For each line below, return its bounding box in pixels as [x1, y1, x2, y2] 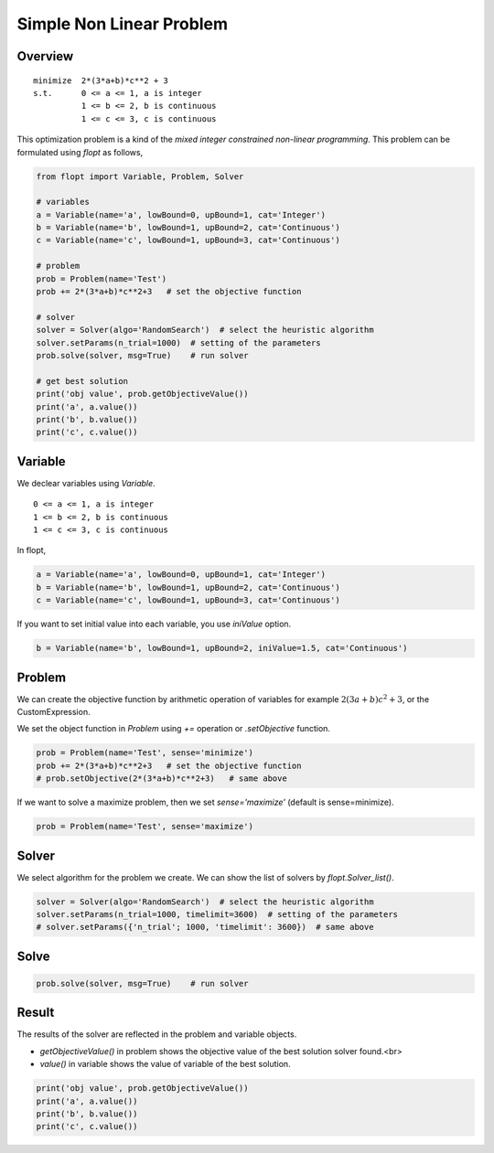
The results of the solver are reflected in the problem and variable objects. [16, 1029, 297, 1040]
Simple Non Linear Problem [16, 14, 229, 34]
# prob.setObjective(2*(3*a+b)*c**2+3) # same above [36, 774, 287, 784]
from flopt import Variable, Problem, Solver [36, 171, 244, 182]
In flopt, [16, 545, 47, 556]
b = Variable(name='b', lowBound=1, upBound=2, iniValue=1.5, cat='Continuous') [36, 643, 408, 654]
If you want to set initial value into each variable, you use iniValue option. [16, 618, 292, 630]
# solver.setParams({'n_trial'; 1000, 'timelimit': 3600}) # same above [36, 922, 374, 933]
